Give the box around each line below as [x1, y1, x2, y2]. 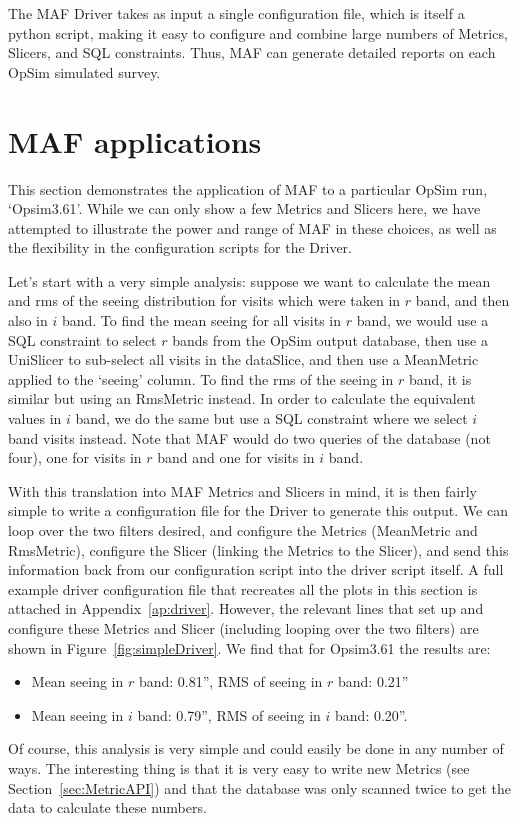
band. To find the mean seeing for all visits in [61, 310, 342, 331]
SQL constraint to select [8, 329, 157, 350]
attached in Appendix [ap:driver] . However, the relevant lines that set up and [8, 598, 484, 619]
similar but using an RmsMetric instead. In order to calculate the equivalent [8, 388, 476, 409]
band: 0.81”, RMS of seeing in [138, 671, 323, 692]
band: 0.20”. [335, 704, 408, 725]
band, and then [415, 290, 510, 311]
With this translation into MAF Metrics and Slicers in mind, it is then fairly [8, 480, 478, 501]
